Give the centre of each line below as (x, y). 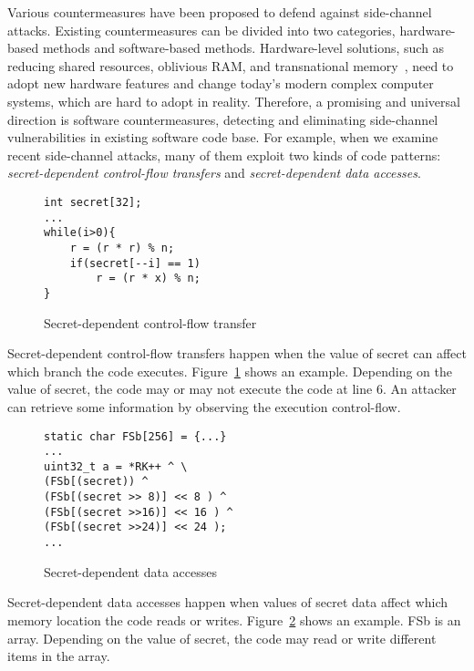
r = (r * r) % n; (122, 248)
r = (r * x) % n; (148, 279)
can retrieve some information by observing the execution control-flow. (204, 406)
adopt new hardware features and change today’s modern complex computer (221, 83)
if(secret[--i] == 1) (135, 263)
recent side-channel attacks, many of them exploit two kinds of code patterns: (224, 155)
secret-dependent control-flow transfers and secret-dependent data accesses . (214, 173)
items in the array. (59, 656)
